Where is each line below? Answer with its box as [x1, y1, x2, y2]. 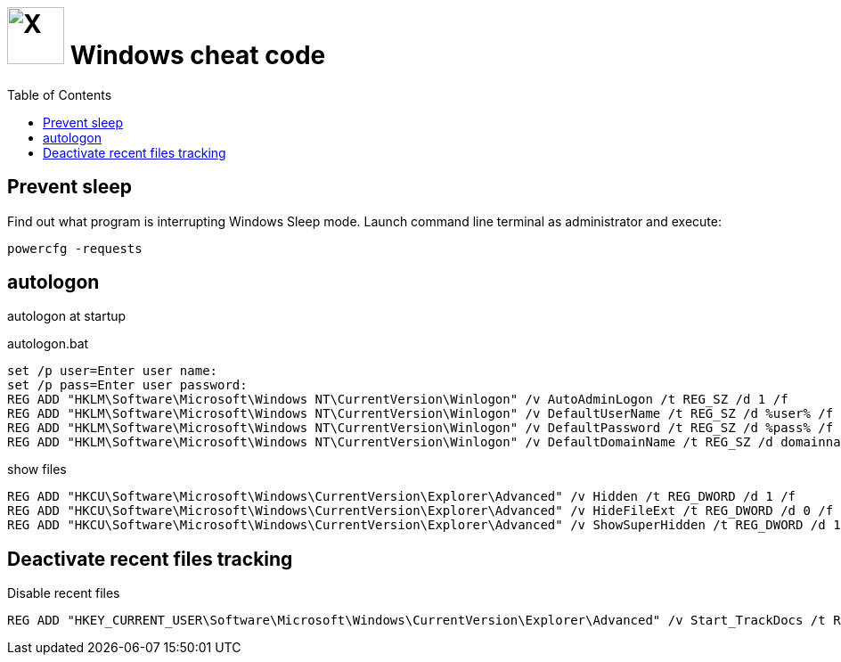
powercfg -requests [7, 241, 143, 256]
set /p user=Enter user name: [7, 364, 218, 379]
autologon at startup [7, 308, 127, 324]
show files [7, 462, 67, 478]
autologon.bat [7, 336, 89, 352]
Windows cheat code [69, 40, 326, 70]
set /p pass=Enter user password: [7, 378, 248, 393]
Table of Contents [7, 86, 112, 102]
